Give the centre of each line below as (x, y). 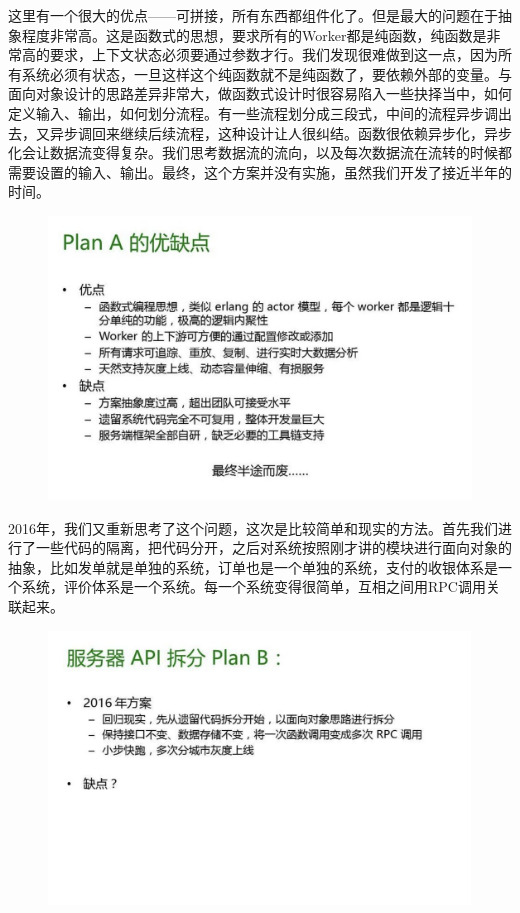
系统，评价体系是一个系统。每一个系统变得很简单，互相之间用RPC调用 (253, 586)
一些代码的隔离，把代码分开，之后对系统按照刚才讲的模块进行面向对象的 (273, 547)
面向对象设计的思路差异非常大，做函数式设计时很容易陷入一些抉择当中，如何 (260, 93)
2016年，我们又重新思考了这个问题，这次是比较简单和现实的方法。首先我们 (253, 527)
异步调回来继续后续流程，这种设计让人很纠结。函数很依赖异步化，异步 (280, 132)
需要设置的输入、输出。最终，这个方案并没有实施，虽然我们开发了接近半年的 (260, 171)
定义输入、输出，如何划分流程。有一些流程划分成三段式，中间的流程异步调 (253, 112)
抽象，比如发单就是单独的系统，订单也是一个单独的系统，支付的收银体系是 (253, 566)
